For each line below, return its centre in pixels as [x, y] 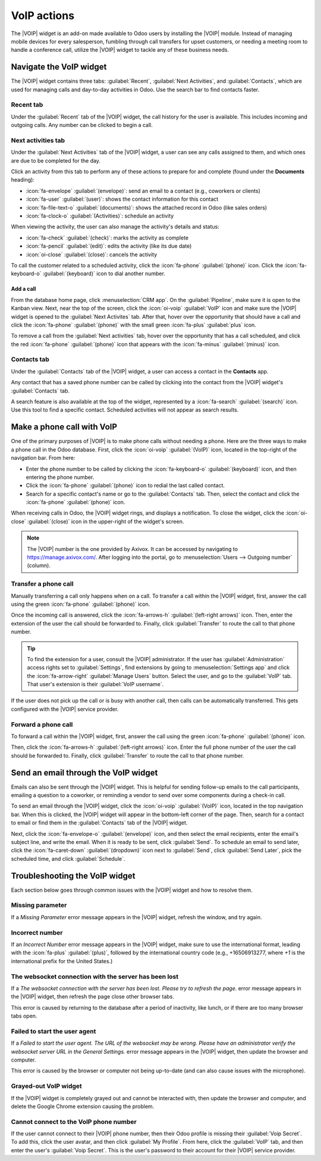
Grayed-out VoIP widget [47, 1086]
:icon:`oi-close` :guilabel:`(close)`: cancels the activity [92, 254]
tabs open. [24, 1016]
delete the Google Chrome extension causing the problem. [83, 1106]
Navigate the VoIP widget [59, 67]
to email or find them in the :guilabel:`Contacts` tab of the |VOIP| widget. [99, 823]
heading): [23, 180]
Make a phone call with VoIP [64, 427]
